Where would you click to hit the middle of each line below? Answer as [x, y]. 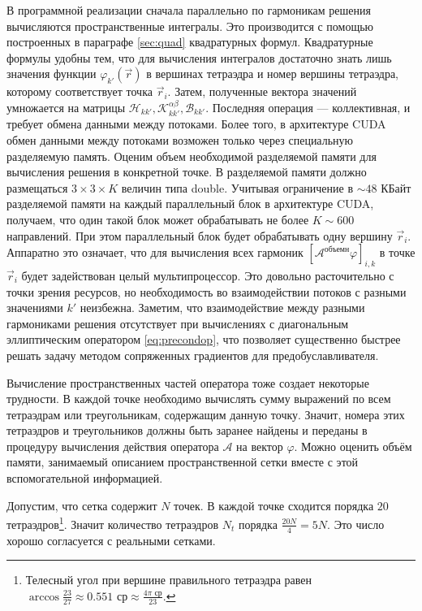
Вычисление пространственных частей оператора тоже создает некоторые [188, 382]
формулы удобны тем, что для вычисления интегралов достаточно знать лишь [199, 57]
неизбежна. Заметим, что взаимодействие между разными [222, 308]
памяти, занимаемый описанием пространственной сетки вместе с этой [183, 462]
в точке [397, 252]
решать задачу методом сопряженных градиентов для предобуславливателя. [193, 355]
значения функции [52, 74]
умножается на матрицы [66, 107]
